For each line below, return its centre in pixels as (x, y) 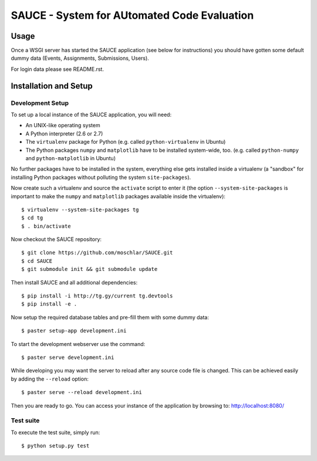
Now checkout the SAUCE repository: (56, 239)
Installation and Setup (52, 86)
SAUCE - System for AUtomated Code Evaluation (132, 15)
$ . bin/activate (46, 226)
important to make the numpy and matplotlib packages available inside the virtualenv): (118, 196)
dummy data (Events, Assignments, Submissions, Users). (80, 58)
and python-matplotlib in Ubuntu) (70, 158)
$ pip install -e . (49, 304)
